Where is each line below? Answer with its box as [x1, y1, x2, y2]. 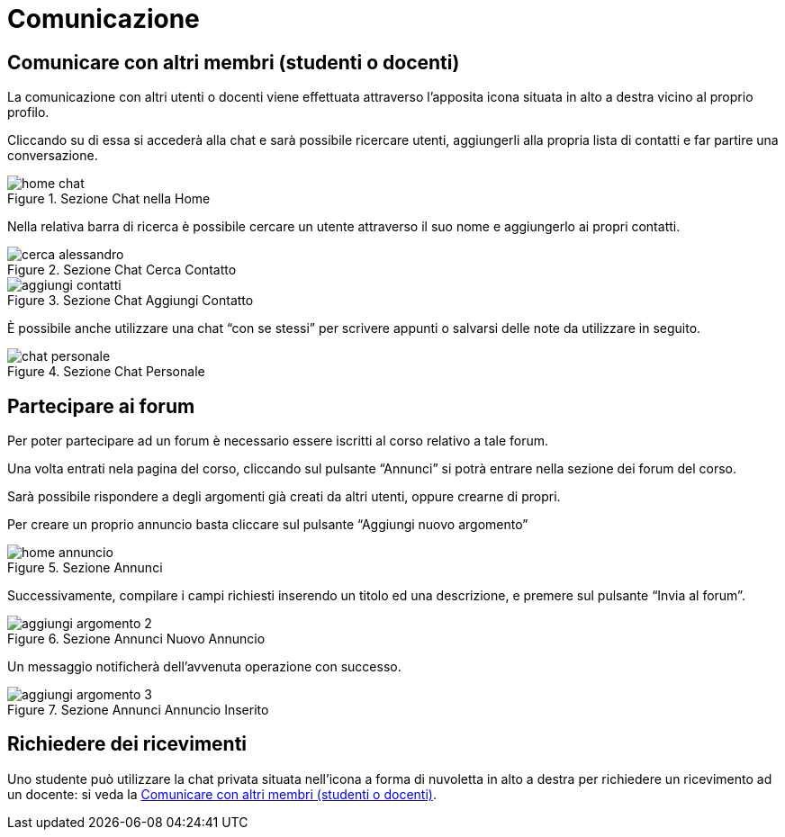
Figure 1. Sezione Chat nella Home [7, 191, 211, 207]
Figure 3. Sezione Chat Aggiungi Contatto [7, 292, 254, 309]
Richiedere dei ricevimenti [7, 733, 248, 756]
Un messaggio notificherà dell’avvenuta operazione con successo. [7, 659, 402, 675]
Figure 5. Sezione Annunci [7, 560, 163, 576]
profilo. [7, 104, 50, 121]
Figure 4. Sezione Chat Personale [7, 364, 205, 380]
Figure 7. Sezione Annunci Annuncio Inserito [7, 702, 269, 718]
